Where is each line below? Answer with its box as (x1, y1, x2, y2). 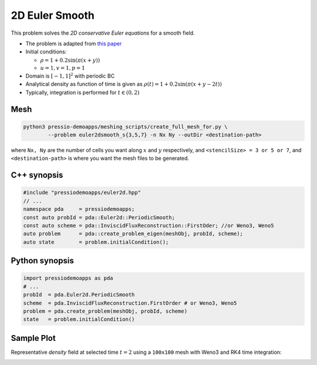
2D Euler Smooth (11, 9, 95, 22)
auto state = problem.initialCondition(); (23, 239, 169, 245)
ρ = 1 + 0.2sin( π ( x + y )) (40, 56, 100, 63)
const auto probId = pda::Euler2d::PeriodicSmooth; (23, 214, 176, 220)
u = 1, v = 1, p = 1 (40, 65, 85, 72)
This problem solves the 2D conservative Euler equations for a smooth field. (11, 29, 195, 36)
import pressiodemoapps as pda (23, 275, 114, 282)
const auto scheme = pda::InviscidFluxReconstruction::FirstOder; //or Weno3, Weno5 (23, 222, 274, 229)
